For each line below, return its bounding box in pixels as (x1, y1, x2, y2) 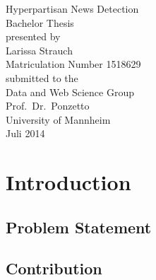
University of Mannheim (6, 112, 111, 127)
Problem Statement (6, 216, 152, 238)
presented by (6, 29, 61, 44)
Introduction (6, 168, 131, 197)
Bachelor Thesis (6, 15, 74, 30)
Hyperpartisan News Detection (6, 1, 139, 16)
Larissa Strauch (6, 42, 73, 57)
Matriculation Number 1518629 (6, 57, 141, 71)
